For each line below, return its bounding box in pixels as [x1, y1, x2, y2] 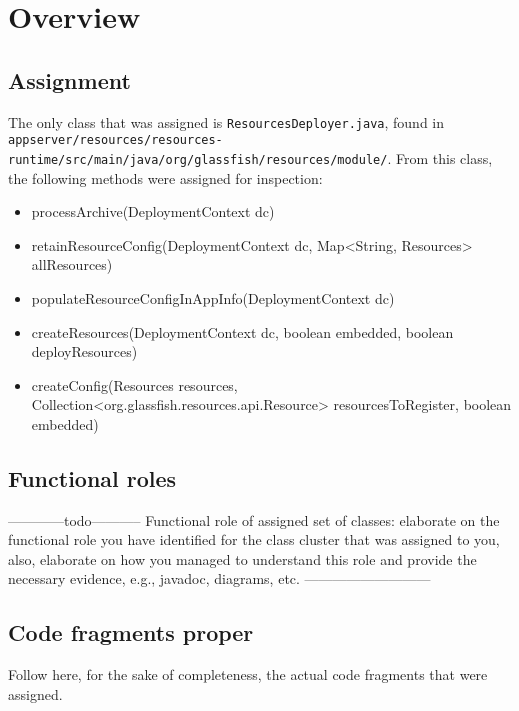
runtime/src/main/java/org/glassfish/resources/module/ [8, 152, 388, 167]
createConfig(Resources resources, [31, 374, 238, 395]
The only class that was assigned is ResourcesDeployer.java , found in [8, 111, 445, 132]
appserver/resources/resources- [8, 133, 223, 148]
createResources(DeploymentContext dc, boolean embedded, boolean [31, 321, 454, 342]
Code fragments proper [8, 617, 254, 648]
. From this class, [387, 147, 493, 168]
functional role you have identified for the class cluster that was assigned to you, [8, 529, 500, 550]
